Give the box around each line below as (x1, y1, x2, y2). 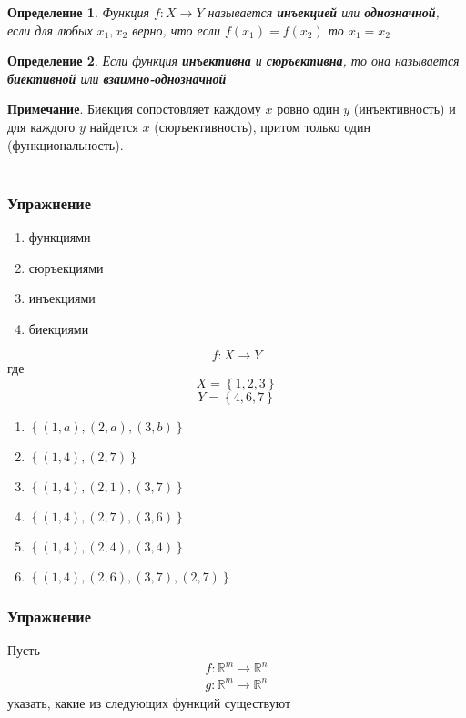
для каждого (7, 116, 76, 136)
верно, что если (132, 20, 220, 39)
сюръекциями (28, 258, 104, 277)
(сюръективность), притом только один (154, 116, 370, 136)
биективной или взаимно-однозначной (7, 68, 227, 87)
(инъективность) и (353, 99, 456, 118)
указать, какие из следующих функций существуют (7, 693, 291, 712)
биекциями (28, 319, 89, 338)
